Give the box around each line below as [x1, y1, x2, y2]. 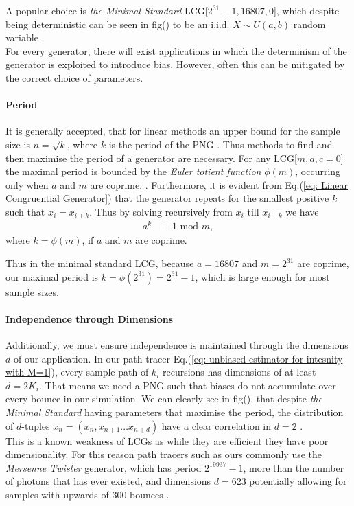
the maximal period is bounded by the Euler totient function [5, 164, 261, 179]
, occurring [295, 164, 341, 179]
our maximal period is [5, 269, 99, 284]
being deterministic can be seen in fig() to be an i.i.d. [5, 16, 230, 31]
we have [285, 204, 319, 218]
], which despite [273, 3, 340, 17]
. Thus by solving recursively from [89, 204, 233, 218]
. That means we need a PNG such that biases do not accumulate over [39, 378, 336, 392]
